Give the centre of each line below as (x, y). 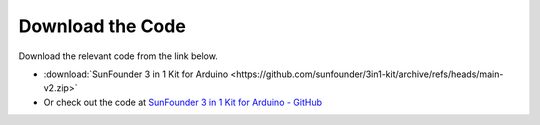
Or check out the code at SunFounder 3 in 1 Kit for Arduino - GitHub (183, 102)
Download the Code (102, 26)
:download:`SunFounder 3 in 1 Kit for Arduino (136, 74)
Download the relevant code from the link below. (118, 56)
